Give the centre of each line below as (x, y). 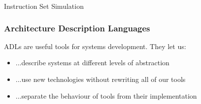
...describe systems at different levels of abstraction (92, 63)
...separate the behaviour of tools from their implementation (106, 95)
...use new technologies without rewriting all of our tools (100, 79)
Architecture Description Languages (77, 28)
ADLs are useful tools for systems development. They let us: (95, 46)
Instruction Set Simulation (44, 6)
